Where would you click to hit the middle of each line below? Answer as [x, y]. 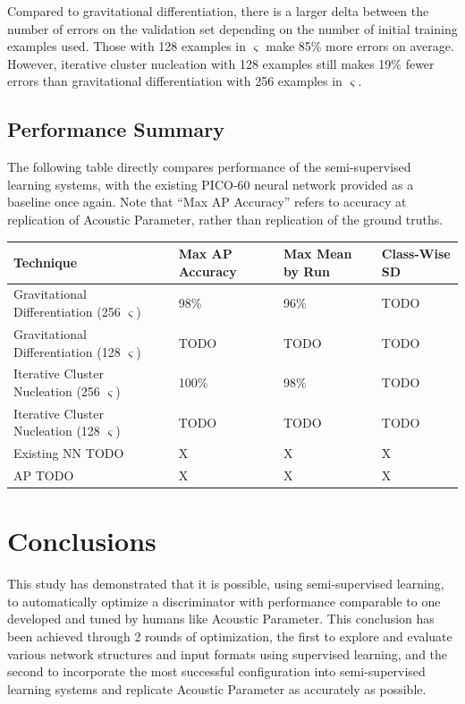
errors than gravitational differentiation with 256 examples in [175, 81]
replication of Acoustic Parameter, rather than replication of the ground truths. [225, 219]
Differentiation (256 [67, 312]
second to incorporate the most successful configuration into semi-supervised [216, 671]
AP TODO [44, 475]
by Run [306, 271]
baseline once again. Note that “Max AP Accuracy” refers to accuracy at [207, 202]
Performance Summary [116, 129]
